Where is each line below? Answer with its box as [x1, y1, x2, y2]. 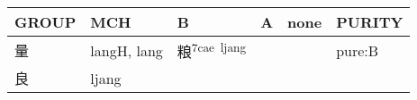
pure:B [336, 39, 379, 61]
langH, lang [90, 39, 163, 61]
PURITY [336, 12, 403, 32]
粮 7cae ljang [177, 38, 247, 62]
